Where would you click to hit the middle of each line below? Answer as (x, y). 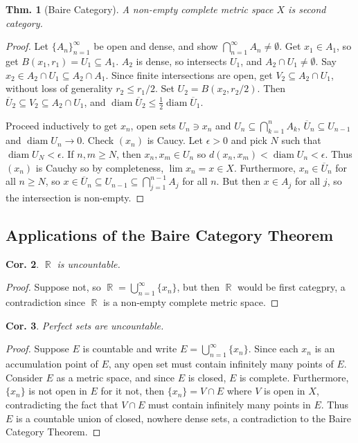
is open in (285, 391)
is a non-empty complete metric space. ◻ (191, 302)
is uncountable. (89, 263)
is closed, (207, 377)
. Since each (273, 349)
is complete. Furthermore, (294, 377)
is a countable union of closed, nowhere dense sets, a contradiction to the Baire (184, 418)
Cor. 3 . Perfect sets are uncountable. (85, 325)
